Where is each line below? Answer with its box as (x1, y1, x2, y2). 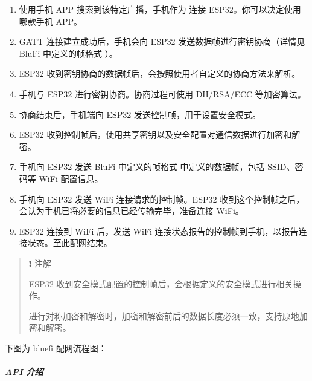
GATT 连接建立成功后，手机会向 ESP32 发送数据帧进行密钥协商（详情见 (19, 35, 305, 48)
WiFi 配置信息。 (39, 172, 103, 184)
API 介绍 (5, 365, 43, 378)
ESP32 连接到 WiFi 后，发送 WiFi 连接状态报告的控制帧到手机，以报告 (19, 224, 299, 237)
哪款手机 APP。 (19, 15, 83, 27)
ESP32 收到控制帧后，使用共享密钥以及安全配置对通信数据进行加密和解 (19, 128, 301, 141)
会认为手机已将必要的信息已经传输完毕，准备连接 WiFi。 (19, 204, 244, 217)
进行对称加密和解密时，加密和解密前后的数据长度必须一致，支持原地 (28, 309, 299, 322)
